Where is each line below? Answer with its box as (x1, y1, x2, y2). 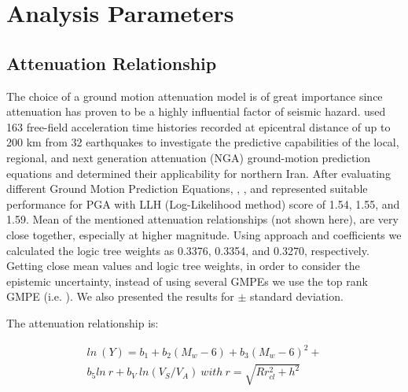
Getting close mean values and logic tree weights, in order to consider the (6, 257, 360, 274)
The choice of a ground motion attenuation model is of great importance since (6, 87, 383, 104)
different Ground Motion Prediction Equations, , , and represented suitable (6, 180, 368, 197)
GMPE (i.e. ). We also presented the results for (6, 288, 234, 305)
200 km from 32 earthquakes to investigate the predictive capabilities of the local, (6, 134, 399, 150)
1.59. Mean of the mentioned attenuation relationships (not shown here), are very (6, 211, 399, 227)
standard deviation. (250, 288, 344, 305)
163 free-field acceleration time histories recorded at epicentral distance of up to (6, 118, 391, 135)
